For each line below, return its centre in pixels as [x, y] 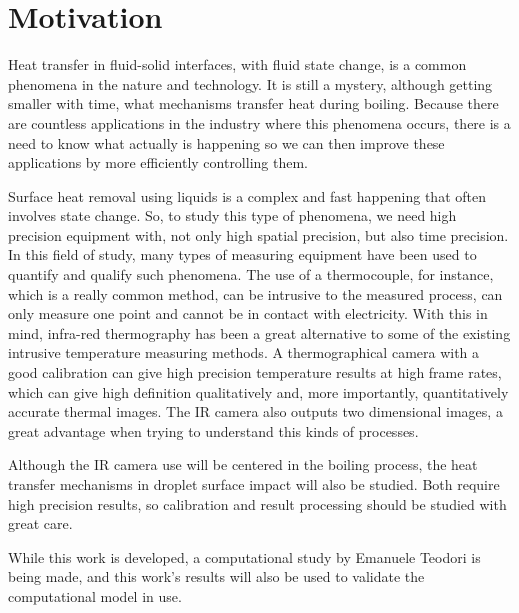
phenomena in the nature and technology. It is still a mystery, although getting [250, 83]
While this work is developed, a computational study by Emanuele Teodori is [244, 556]
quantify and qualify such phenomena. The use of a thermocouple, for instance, [251, 274]
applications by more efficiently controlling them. [158, 162]
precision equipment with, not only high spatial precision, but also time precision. [258, 234]
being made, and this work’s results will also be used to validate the [216, 576]
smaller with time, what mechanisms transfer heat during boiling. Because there [253, 103]
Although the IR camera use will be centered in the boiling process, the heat [243, 464]
